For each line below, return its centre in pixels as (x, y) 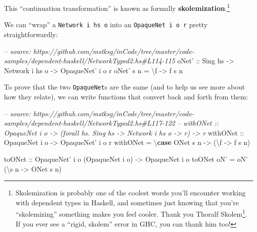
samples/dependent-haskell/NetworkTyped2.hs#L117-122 (90, 123)
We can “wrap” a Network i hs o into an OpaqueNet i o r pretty (106, 24)
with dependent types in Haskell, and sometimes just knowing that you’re (127, 202)
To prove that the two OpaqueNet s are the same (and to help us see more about (125, 87)
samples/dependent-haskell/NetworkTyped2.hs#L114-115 (90, 61)
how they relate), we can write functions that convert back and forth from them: (126, 96)
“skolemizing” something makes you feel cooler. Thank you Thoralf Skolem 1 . (131, 213)
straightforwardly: (31, 34)
